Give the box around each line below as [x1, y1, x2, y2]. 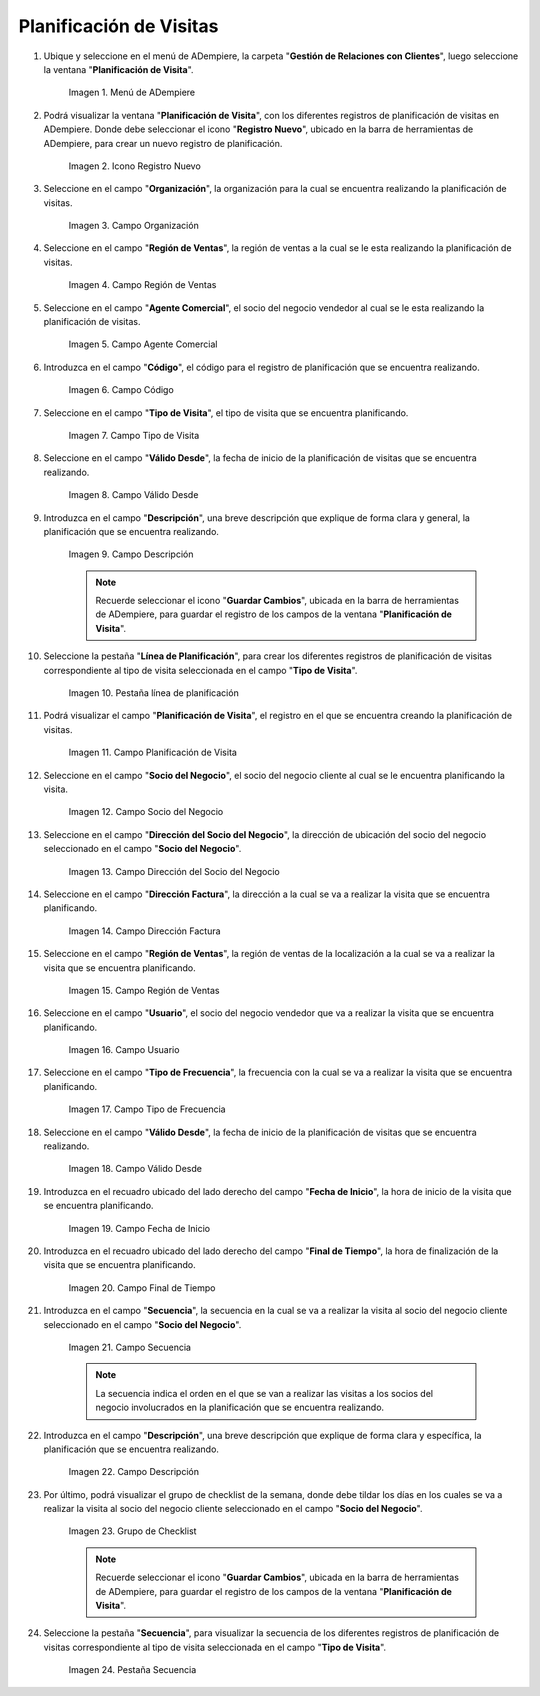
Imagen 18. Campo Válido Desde [68, 1163, 202, 1175]
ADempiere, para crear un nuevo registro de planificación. [43, 137, 283, 149]
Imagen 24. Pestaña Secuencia [68, 1664, 197, 1676]
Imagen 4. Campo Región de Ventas [68, 279, 217, 291]
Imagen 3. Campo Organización [68, 220, 199, 232]
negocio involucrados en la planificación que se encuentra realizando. [95, 1401, 385, 1414]
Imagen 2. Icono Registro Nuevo [68, 160, 202, 172]
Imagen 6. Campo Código [68, 384, 174, 396]
